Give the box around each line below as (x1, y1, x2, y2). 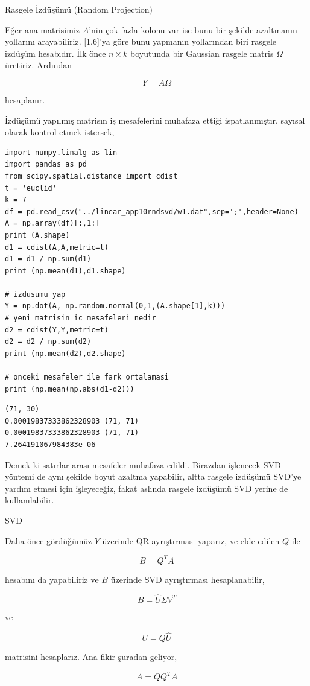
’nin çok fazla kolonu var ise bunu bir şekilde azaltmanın (89, 23, 297, 36)
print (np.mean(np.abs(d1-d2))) (5, 384, 134, 393)
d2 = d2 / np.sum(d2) (5, 337, 92, 346)
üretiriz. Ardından (5, 59, 72, 71)
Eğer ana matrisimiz (5, 23, 80, 36)
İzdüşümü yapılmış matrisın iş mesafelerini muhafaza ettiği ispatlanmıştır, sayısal (5, 113, 305, 126)
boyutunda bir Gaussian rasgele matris (130, 46, 274, 59)
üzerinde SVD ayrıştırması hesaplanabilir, (110, 573, 265, 585)
